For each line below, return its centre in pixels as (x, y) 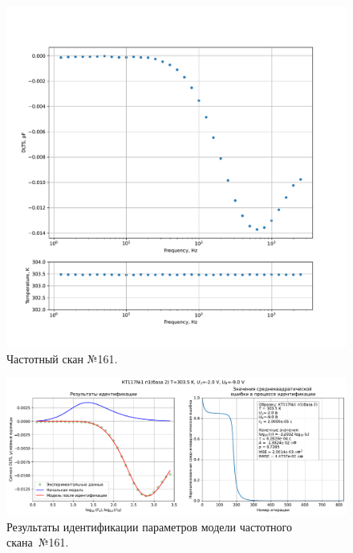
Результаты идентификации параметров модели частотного (149, 526)
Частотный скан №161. (62, 358)
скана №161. (38, 542)
